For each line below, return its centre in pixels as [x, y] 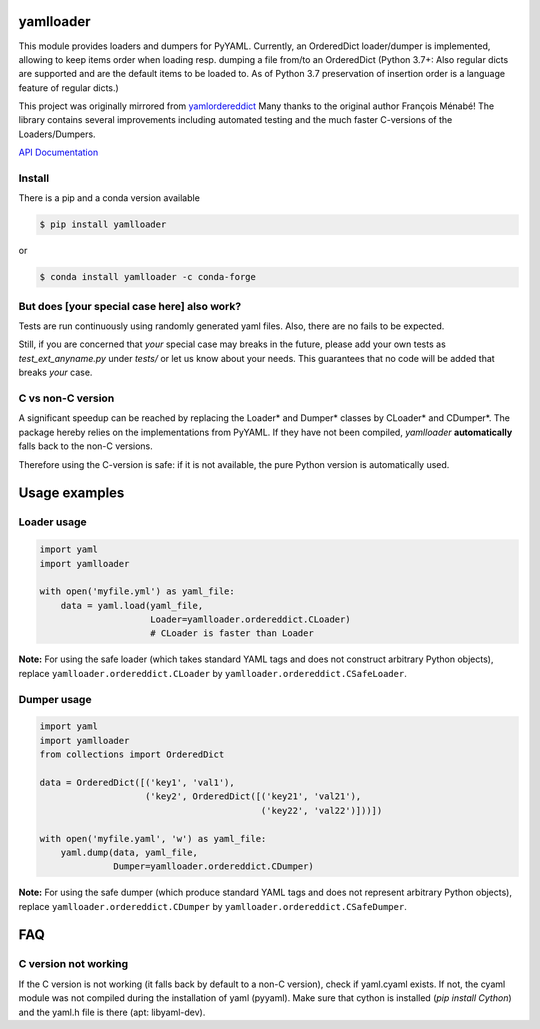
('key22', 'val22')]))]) [321, 810]
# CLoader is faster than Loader [232, 633]
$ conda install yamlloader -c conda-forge [148, 277]
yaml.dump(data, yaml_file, [129, 852]
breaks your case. [55, 372]
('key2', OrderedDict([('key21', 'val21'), [253, 796]
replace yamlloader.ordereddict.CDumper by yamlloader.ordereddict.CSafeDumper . [212, 906]
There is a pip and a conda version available [109, 198]
